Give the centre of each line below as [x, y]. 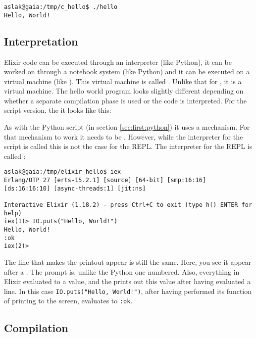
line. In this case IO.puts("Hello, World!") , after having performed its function [128, 291]
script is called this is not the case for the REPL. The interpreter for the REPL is [128, 146]
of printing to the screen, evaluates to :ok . [68, 301]
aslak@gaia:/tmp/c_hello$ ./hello [61, 7]
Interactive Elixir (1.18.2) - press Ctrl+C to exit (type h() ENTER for [128, 205]
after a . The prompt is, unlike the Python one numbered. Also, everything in [122, 271]
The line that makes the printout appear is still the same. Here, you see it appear [128, 262]
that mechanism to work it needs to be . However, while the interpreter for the [124, 136]
